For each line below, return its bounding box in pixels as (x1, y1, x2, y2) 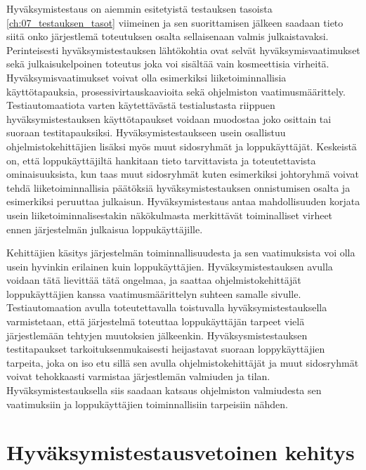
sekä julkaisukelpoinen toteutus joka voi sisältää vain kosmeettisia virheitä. (6, 56, 329, 71)
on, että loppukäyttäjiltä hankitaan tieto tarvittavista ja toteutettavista (6, 152, 316, 167)
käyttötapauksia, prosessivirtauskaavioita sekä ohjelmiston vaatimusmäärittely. (6, 84, 346, 98)
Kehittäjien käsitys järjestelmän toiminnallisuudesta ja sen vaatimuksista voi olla (6, 245, 355, 260)
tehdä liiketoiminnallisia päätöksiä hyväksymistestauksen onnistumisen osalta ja (6, 180, 351, 195)
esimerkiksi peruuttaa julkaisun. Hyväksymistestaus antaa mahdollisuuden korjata (6, 194, 360, 209)
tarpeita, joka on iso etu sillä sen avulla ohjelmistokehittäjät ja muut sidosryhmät (6, 355, 359, 370)
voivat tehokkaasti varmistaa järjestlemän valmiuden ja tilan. (6, 369, 270, 384)
